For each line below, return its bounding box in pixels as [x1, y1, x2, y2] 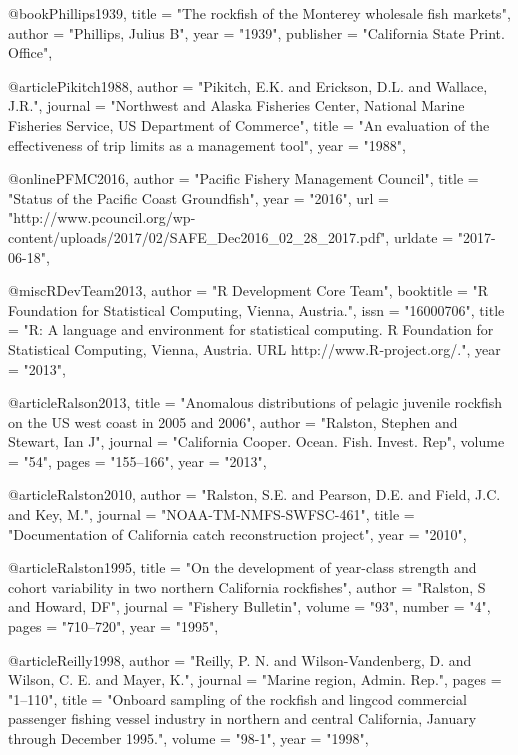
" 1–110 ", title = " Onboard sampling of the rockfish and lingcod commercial [8, 688, 467, 709]
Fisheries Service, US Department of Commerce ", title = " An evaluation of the [8, 114, 490, 135]
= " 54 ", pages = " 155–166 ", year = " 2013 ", [8, 450, 267, 471]
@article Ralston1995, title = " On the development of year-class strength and [8, 557, 477, 578]
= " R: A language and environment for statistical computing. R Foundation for [8, 319, 494, 340]
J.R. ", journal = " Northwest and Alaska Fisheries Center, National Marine [8, 95, 465, 116]
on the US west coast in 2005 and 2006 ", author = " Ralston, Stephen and [8, 411, 458, 432]
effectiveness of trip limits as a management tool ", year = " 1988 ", [8, 134, 406, 155]
